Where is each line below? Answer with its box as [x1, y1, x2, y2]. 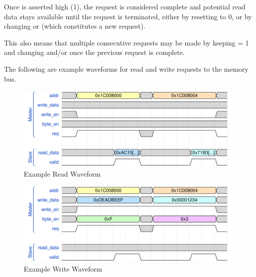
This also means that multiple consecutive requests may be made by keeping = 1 [4, 37, 249, 47]
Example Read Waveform [24, 168, 101, 179]
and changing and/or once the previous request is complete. [4, 47, 185, 57]
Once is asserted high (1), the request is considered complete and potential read [4, 1, 246, 11]
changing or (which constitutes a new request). [4, 21, 146, 31]
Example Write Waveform [24, 264, 102, 274]
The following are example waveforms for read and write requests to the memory [4, 63, 249, 74]
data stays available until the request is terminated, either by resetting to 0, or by [4, 11, 252, 21]
